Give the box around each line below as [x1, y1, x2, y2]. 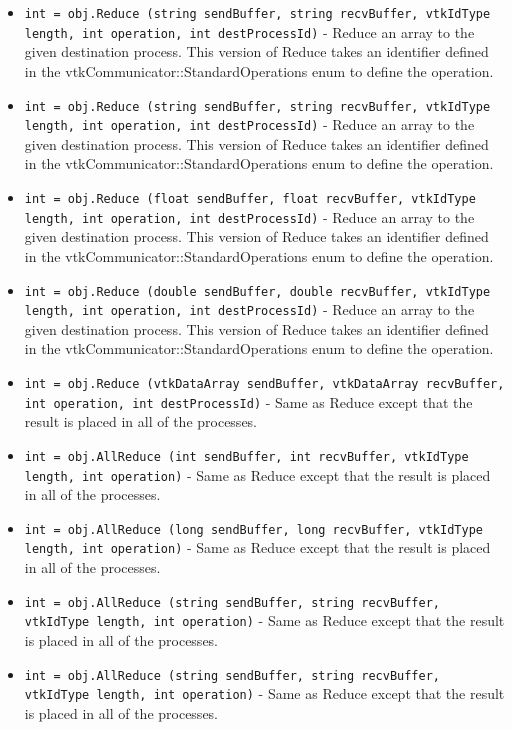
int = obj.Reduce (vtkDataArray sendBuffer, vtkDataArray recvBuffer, [24, 377, 505, 391]
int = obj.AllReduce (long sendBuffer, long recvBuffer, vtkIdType [24, 522, 483, 537]
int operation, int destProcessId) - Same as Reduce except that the [24, 391, 473, 412]
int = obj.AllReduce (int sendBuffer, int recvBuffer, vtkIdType [24, 449, 469, 464]
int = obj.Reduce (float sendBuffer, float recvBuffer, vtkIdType [24, 192, 476, 206]
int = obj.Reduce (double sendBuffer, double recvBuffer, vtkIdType [24, 284, 491, 299]
